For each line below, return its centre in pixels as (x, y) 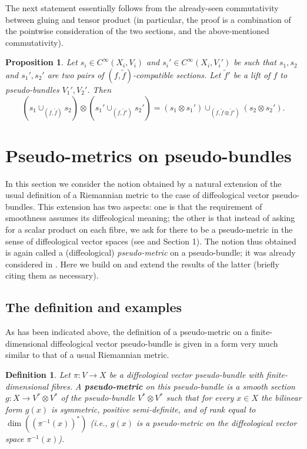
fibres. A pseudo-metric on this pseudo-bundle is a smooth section (173, 386)
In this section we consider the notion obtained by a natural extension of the (144, 183)
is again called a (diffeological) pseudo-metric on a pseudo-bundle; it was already (151, 252)
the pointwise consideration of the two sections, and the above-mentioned (137, 31)
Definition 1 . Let (38, 375)
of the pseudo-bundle (98, 398)
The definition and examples (94, 307)
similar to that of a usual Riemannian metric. (87, 355)
